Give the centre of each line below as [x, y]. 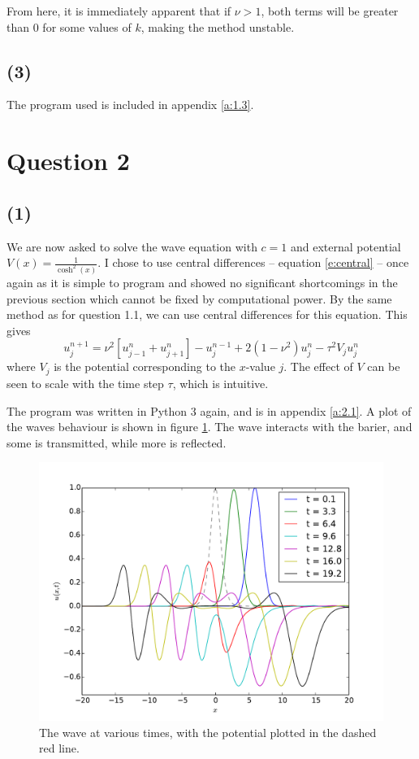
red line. [59, 748]
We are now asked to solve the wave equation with [132, 246]
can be [384, 366]
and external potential [346, 246]
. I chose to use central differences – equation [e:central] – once [253, 262]
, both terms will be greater [330, 11]
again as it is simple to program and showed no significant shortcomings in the [202, 283]
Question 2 [68, 161]
